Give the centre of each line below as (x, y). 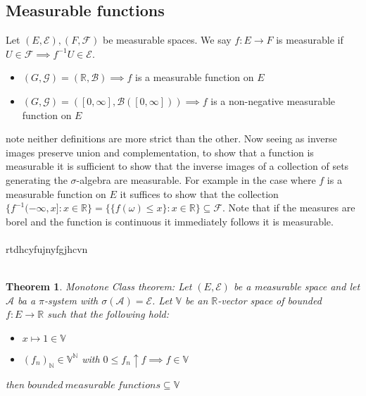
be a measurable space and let (297, 286)
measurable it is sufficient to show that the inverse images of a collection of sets (177, 166)
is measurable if (310, 40)
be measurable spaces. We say (167, 40)
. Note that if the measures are (289, 208)
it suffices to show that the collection (199, 193)
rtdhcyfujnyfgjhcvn (47, 248)
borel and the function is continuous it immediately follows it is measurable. (170, 221)
